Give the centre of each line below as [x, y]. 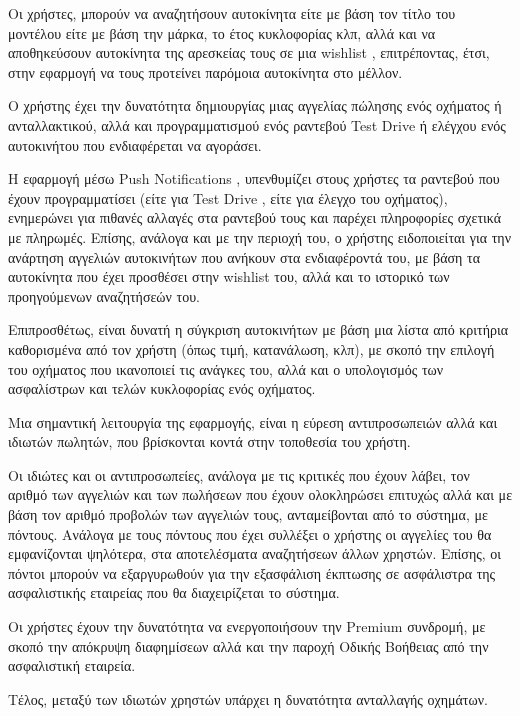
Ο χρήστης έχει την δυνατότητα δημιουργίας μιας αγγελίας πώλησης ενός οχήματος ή [255, 105]
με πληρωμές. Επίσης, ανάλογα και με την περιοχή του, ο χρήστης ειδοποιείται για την [260, 236]
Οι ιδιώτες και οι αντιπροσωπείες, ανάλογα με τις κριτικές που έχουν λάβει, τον [239, 474]
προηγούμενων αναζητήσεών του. [104, 295]
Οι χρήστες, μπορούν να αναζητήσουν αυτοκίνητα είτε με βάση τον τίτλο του [232, 13]
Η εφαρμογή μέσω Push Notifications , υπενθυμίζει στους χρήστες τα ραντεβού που [254, 178]
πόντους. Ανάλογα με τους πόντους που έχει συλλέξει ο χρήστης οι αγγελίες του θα [250, 533]
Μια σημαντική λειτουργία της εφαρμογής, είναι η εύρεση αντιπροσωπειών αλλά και [253, 421]
